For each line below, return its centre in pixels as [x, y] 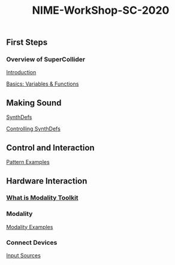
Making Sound [34, 103]
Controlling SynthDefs [34, 129]
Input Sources [23, 255]
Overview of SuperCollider [46, 59]
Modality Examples [30, 227]
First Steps [27, 42]
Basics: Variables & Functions [43, 84]
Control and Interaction [50, 147]
